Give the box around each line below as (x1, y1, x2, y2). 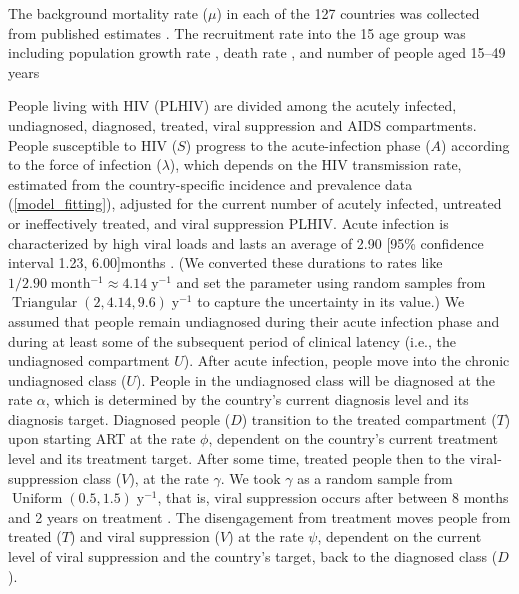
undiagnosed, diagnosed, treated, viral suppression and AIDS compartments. (8, 114, 477, 135)
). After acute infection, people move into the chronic (183, 350, 510, 371)
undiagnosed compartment (8, 350, 170, 371)
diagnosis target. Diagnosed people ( (8, 408, 231, 429)
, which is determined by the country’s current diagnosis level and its (45, 389, 469, 410)
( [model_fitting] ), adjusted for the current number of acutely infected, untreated (8, 193, 502, 214)
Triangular (11, 296, 78, 311)
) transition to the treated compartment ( (241, 408, 497, 429)
